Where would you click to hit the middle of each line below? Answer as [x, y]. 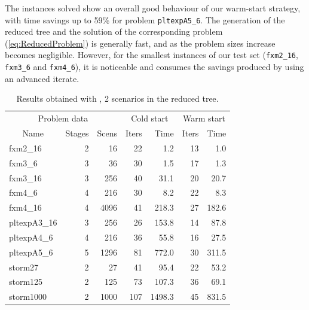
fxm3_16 [25, 177]
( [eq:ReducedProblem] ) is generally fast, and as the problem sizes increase [140, 43]
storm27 [24, 267]
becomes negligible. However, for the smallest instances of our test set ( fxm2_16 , [152, 55]
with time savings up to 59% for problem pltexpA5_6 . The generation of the [145, 19]
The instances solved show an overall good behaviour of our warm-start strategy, [153, 8]
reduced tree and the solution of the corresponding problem [114, 31]
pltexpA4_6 [31, 237]
